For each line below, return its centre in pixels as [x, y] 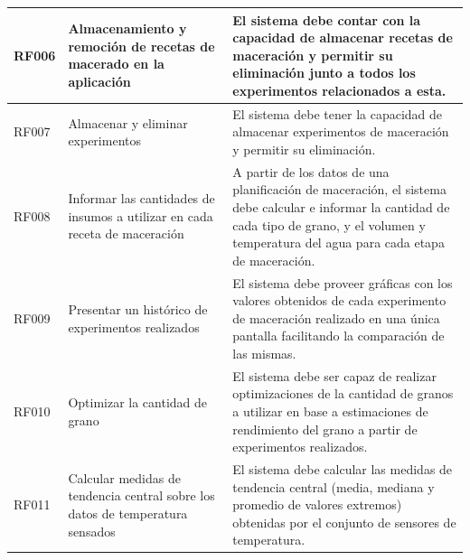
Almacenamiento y [127, 28]
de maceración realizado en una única [336, 317]
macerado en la [116, 64]
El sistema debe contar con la [327, 19]
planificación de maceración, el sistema [339, 189]
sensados [92, 531]
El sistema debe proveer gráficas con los [343, 282]
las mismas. [264, 353]
